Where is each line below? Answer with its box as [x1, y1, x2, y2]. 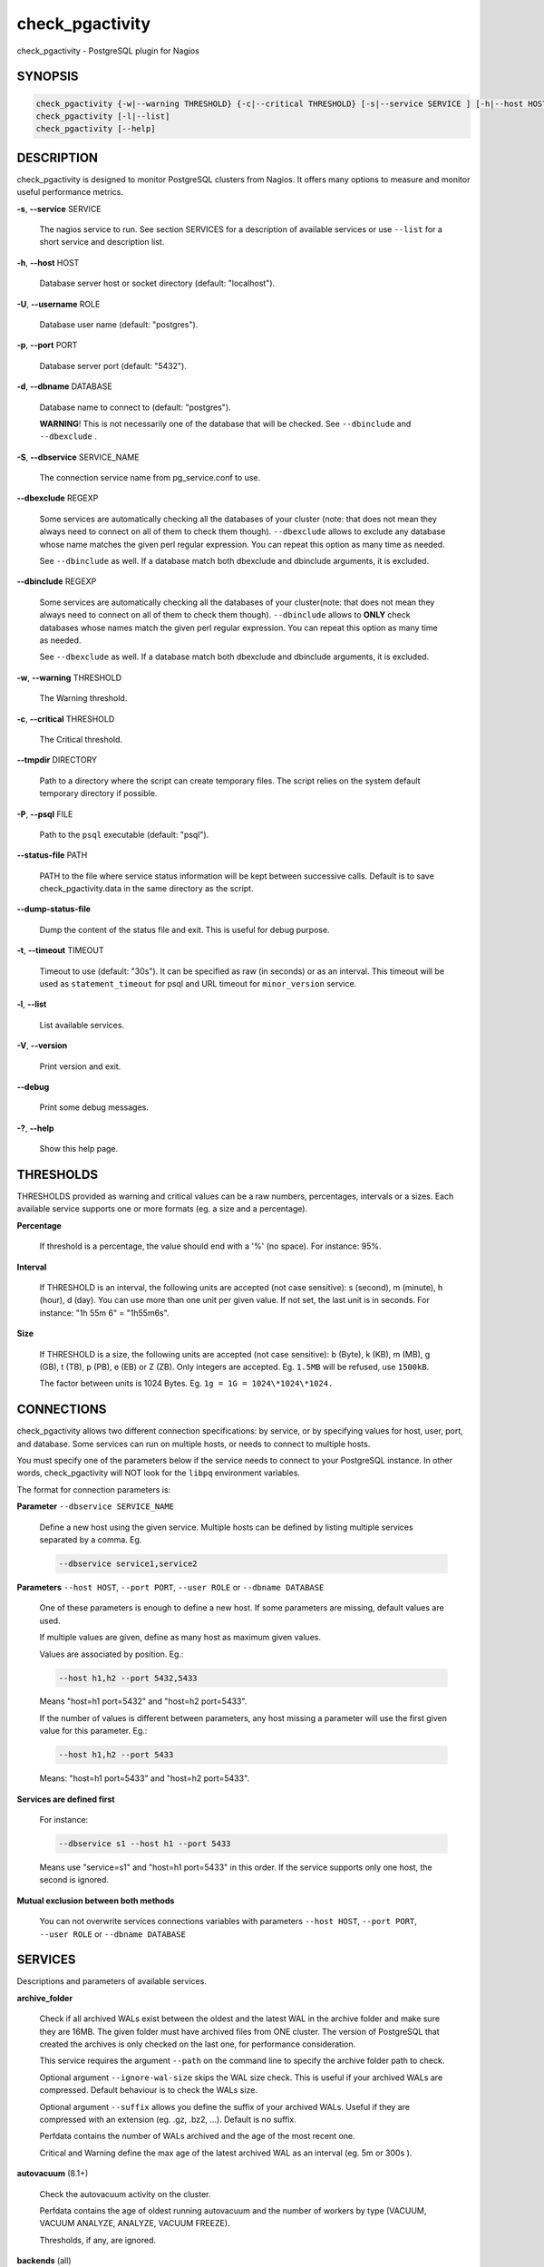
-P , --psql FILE [16, 808, 73, 820]
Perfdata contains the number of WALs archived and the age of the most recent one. [39, 2131, 355, 2142]
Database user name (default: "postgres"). [39, 318, 199, 330]
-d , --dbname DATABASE [16, 381, 112, 392]
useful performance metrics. [16, 187, 124, 198]
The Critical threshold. [39, 734, 122, 744]
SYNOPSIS [16, 69, 79, 84]
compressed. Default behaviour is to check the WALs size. [39, 2085, 258, 2096]
